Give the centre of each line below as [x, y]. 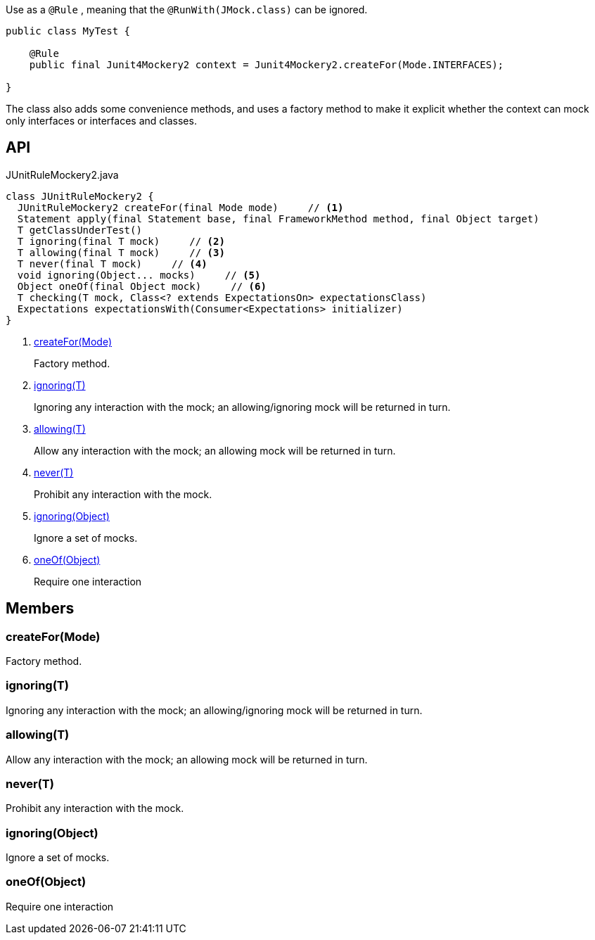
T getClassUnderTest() [79, 230]
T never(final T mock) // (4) [112, 263]
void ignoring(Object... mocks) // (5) [139, 275]
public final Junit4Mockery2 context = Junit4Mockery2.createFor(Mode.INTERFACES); [267, 65]
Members [40, 609]
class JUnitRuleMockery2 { [80, 196]
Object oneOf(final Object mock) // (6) [142, 286]
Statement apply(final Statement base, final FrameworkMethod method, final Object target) [278, 218]
